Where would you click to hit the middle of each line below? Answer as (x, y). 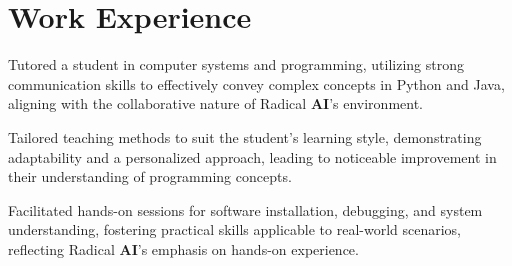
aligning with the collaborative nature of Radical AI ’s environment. (215, 103)
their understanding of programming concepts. (150, 176)
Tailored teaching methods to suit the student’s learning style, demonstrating (245, 136)
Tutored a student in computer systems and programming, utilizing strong (236, 64)
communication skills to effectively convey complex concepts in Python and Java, (256, 83)
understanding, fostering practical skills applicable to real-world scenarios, (235, 229)
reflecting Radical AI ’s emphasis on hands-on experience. (183, 248)
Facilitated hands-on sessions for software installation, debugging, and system (245, 209)
